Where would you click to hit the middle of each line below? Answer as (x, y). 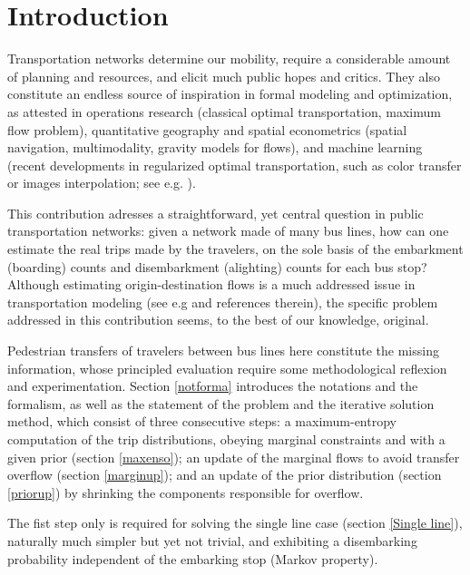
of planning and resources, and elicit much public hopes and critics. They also (224, 76)
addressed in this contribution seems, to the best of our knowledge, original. (218, 320)
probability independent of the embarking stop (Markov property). (193, 558)
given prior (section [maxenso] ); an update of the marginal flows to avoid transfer (234, 457)
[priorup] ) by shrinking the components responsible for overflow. (186, 492)
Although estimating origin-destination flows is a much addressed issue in (211, 284)
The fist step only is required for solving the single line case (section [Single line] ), (235, 523)
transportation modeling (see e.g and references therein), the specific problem (223, 302)
